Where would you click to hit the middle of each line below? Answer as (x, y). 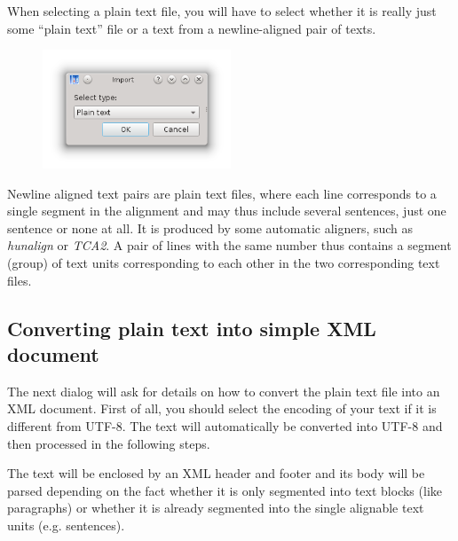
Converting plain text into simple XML (192, 328)
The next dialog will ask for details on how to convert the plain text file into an (224, 391)
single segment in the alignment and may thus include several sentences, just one (227, 211)
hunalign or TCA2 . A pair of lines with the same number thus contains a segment (229, 245)
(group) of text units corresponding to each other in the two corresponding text (224, 262)
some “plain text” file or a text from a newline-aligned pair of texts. (192, 28)
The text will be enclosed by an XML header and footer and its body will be (216, 473)
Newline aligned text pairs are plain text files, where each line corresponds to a (222, 193)
